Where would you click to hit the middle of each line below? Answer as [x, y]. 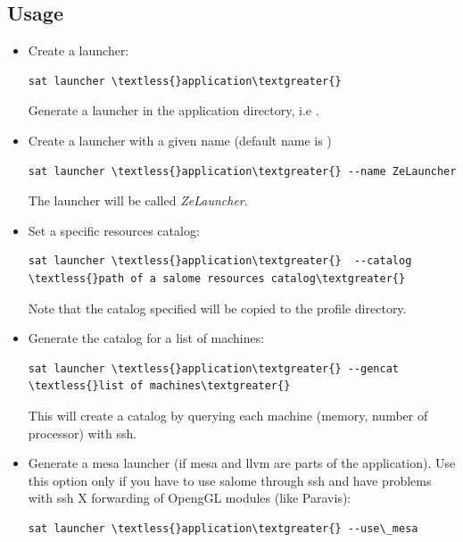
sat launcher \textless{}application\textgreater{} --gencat [214, 368]
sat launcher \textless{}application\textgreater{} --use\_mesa [223, 528]
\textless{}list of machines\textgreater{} [159, 386]
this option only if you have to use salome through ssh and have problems [230, 480]
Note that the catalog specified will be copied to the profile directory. [217, 308]
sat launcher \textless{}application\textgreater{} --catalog [220, 261]
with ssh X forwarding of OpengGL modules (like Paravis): [190, 498]
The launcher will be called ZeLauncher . [138, 200]
